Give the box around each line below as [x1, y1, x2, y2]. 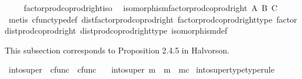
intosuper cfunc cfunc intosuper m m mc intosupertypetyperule [8, 63, 274, 76]
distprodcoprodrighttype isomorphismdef [80, 24, 228, 37]
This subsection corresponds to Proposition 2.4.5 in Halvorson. [5, 44, 229, 56]
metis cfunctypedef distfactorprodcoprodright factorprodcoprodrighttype [8, 13, 273, 25]
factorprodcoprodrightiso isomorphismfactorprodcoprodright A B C [23, 2, 277, 13]
